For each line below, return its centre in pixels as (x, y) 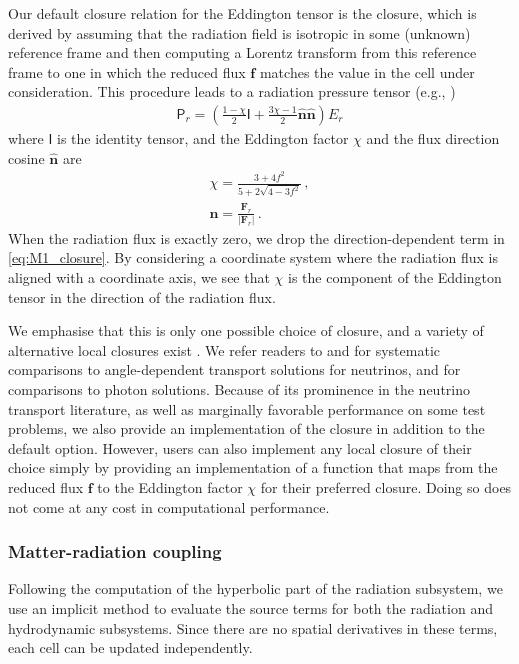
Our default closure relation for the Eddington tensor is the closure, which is (242, 13)
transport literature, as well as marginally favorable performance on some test (247, 408)
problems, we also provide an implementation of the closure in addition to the (246, 428)
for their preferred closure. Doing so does (386, 486)
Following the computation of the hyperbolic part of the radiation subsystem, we (255, 588)
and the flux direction (433, 138)
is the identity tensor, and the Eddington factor (203, 138)
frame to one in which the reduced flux (127, 71)
